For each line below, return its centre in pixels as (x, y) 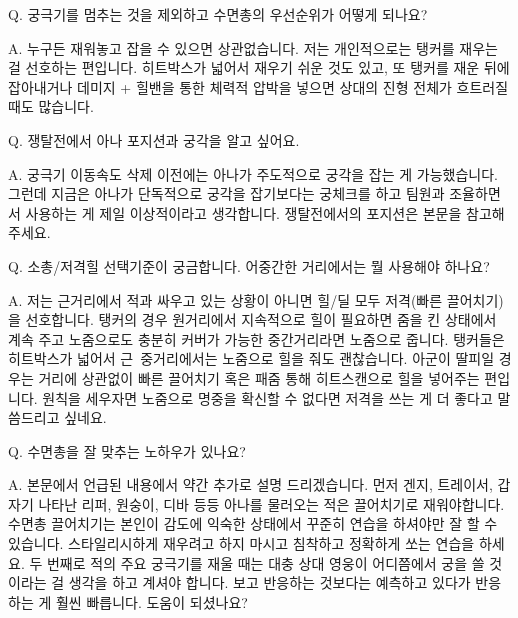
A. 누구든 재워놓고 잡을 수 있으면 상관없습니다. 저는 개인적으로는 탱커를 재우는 (253, 47)
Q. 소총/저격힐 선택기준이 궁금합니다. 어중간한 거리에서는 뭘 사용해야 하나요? (249, 265)
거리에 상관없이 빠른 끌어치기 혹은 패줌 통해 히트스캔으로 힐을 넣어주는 (259, 377)
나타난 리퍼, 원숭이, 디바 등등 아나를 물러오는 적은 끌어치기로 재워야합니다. (271, 503)
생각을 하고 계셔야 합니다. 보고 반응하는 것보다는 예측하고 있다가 (269, 582)
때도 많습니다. (51, 106)
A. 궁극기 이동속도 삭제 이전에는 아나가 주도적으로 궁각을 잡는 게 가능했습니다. (253, 173)
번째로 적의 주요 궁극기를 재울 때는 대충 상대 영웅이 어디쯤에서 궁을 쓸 (265, 562)
